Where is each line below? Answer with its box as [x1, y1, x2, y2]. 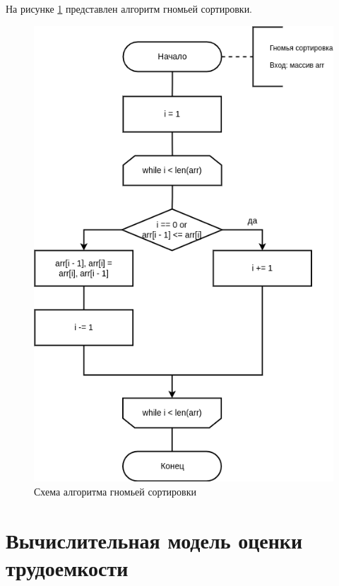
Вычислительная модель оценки [6, 525, 303, 554]
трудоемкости [6, 553, 129, 582]
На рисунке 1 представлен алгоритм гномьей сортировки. [6, 1, 253, 16]
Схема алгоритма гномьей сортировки [34, 484, 196, 498]
